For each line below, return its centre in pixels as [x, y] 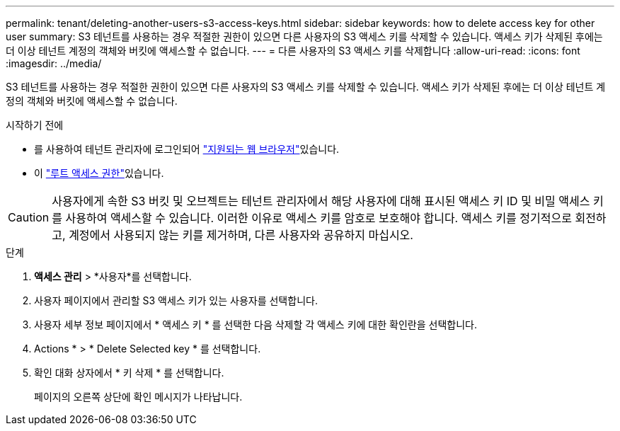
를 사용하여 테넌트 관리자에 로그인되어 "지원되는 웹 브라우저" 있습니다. [187, 149]
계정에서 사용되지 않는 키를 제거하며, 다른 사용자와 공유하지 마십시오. [241, 235]
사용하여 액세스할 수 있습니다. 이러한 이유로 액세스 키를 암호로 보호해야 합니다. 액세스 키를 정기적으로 [318, 218]
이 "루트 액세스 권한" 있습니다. [99, 173]
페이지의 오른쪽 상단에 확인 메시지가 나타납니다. [138, 397]
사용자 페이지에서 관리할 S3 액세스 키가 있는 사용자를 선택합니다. [176, 300]
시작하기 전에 [35, 125]
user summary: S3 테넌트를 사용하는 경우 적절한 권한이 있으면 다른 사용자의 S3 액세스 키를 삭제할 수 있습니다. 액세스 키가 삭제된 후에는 [304, 36]
